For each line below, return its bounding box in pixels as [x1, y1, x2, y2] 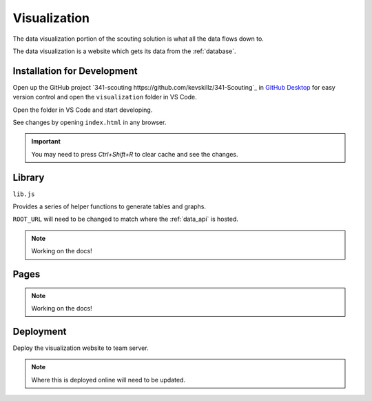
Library [12, 171, 45, 183]
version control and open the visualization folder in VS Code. [12, 93, 197, 101]
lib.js [12, 190, 35, 198]
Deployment [12, 325, 67, 338]
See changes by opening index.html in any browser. [12, 118, 167, 127]
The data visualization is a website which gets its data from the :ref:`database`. [12, 47, 237, 55]
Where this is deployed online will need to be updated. [31, 375, 186, 384]
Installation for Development [12, 65, 138, 77]
